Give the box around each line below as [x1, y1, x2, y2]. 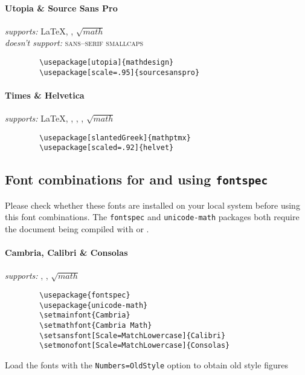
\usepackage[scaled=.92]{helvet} [39, 143, 174, 152]
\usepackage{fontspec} [39, 291, 130, 300]
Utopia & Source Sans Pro [5, 1, 118, 14]
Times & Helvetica [5, 88, 85, 101]
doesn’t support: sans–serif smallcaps [5, 36, 144, 49]
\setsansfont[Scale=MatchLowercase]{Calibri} [39, 331, 226, 340]
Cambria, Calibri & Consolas [5, 246, 128, 259]
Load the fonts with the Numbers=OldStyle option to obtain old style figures [5, 358, 288, 371]
